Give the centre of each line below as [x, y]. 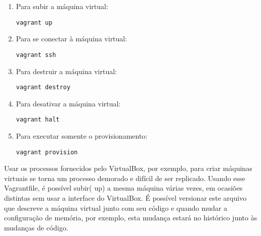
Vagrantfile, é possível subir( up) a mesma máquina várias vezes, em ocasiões [123, 188]
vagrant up [34, 22]
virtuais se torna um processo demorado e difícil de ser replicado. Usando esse [125, 178]
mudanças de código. [36, 227]
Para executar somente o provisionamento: [82, 136]
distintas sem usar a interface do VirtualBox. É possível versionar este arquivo [125, 198]
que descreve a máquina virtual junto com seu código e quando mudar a [116, 208]
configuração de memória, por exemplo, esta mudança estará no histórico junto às [131, 218]
